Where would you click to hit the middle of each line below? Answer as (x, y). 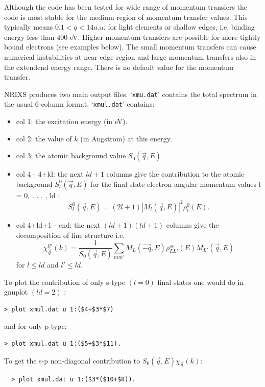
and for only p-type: (35, 326)
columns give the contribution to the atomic (175, 174)
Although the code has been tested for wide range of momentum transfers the (126, 7)
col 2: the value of (44, 138)
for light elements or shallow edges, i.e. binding (181, 27)
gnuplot (16, 292)
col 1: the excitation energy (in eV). (72, 121)
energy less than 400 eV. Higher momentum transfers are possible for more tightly (132, 37)
